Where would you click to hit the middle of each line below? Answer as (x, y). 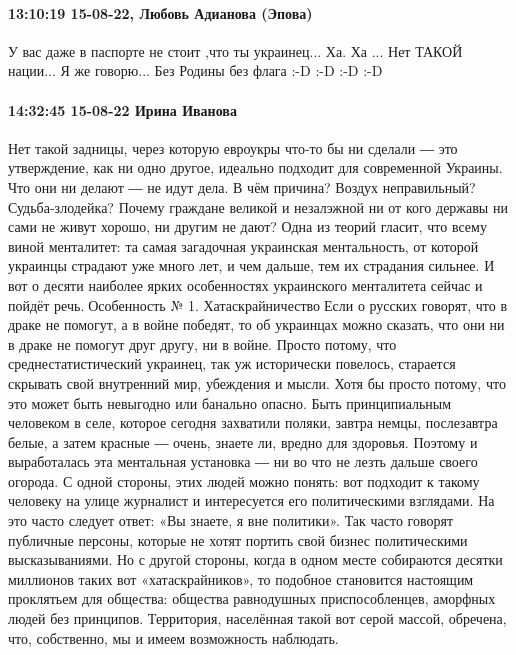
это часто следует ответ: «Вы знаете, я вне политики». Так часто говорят (231, 520)
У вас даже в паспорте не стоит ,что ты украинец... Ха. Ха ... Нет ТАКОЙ (235, 50)
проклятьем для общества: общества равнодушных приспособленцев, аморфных (252, 598)
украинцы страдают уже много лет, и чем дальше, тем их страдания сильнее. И (251, 265)
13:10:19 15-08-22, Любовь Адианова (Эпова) (160, 12)
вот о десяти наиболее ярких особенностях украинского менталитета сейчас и (245, 284)
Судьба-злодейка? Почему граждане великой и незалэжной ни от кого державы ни (258, 206)
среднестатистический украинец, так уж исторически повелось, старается (232, 363)
